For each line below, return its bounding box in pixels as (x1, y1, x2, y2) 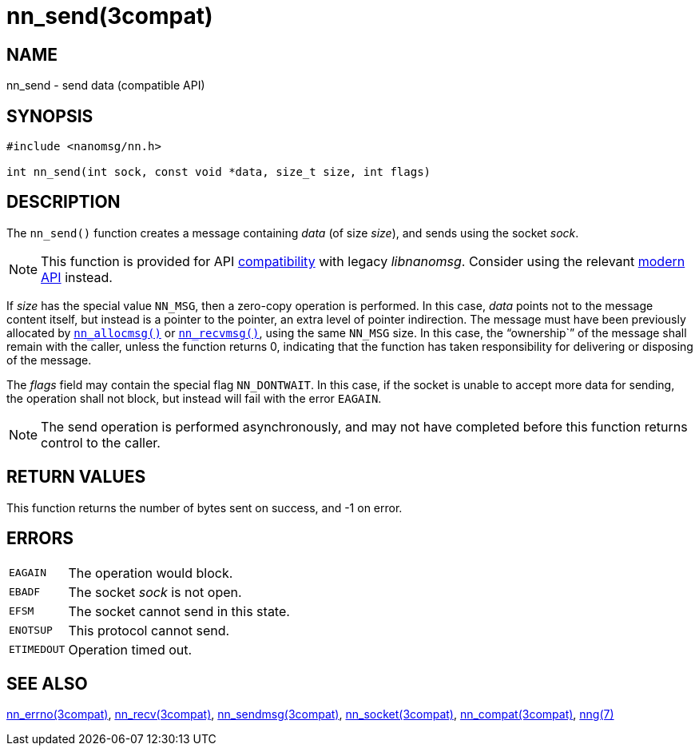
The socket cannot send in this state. (68, 603, 290, 619)
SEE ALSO (6, 673, 88, 694)
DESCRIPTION (6, 192, 121, 213)
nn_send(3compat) (6, 2, 213, 30)
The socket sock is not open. (68, 583, 242, 600)
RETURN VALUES (6, 467, 146, 487)
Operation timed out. (68, 641, 193, 658)
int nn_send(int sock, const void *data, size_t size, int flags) (6, 165, 431, 179)
